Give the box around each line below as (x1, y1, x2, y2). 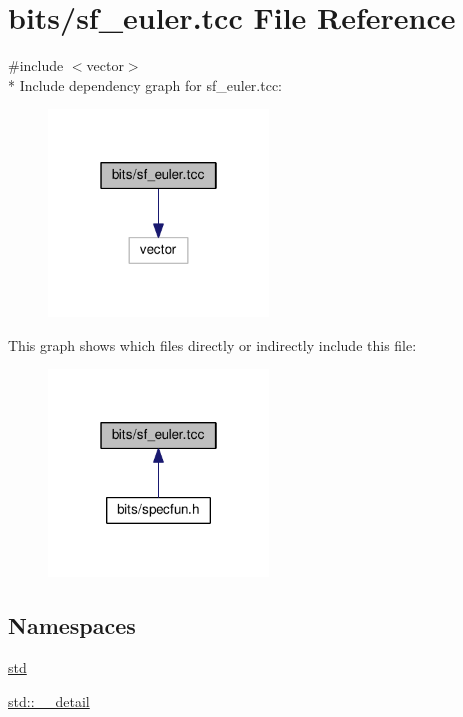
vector (86, 55, 124, 76)
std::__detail (8, 690, 90, 711)
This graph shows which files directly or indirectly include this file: (8, 334, 417, 355)
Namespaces (8, 610, 136, 641)
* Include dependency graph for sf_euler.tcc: (8, 74, 282, 95)
